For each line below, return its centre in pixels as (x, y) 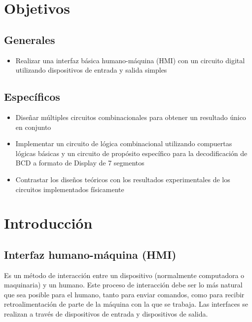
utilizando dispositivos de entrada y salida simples (91, 70)
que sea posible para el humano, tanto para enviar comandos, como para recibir (124, 294)
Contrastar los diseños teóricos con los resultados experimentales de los (123, 179)
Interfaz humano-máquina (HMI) (90, 254)
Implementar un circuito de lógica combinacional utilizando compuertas (124, 143)
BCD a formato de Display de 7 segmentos (80, 163)
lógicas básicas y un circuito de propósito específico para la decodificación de (131, 153)
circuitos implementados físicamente (70, 189)
